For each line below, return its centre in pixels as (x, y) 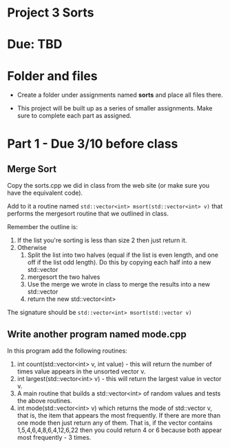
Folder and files (52, 76)
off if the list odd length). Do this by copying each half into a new (119, 262)
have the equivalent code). (45, 193)
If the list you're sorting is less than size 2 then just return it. (102, 240)
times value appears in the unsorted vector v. (81, 371)
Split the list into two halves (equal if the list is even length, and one (123, 255)
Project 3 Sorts (51, 13)
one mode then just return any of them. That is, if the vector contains (115, 423)
